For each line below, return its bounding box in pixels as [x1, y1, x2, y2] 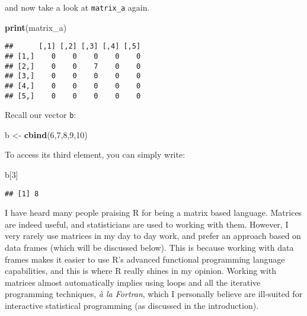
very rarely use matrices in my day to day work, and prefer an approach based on [5, 229, 301, 242]
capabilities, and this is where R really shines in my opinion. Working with [5, 264, 277, 277]
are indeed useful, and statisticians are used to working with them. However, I [5, 218, 289, 230]
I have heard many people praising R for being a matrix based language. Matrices [5, 206, 302, 219]
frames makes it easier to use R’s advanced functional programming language [5, 253, 285, 265]
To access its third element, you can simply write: [5, 148, 186, 161]
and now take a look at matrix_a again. [5, 1, 150, 13]
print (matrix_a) [5, 21, 67, 33]
